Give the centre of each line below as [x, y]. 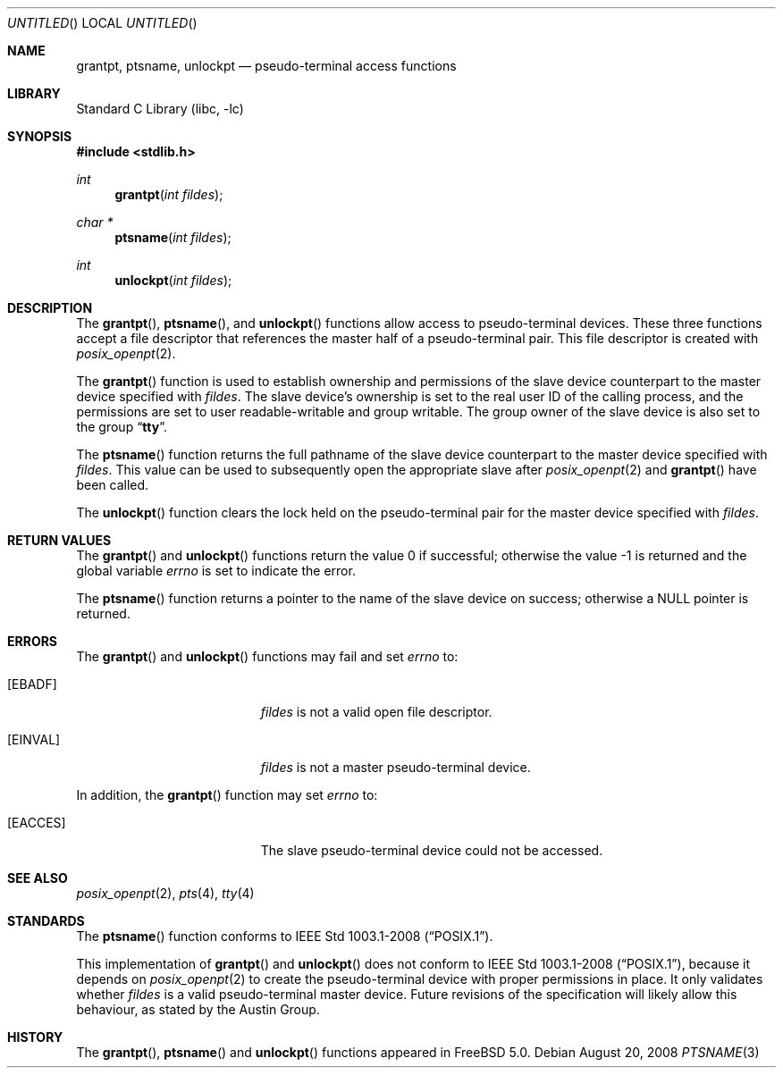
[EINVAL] [34, 739]
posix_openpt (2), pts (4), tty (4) [165, 893]
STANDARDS [46, 921]
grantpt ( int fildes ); [169, 194]
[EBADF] [32, 684]
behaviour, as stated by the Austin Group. [198, 1009]
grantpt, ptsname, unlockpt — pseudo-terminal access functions [266, 66]
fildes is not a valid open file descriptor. [376, 712]
